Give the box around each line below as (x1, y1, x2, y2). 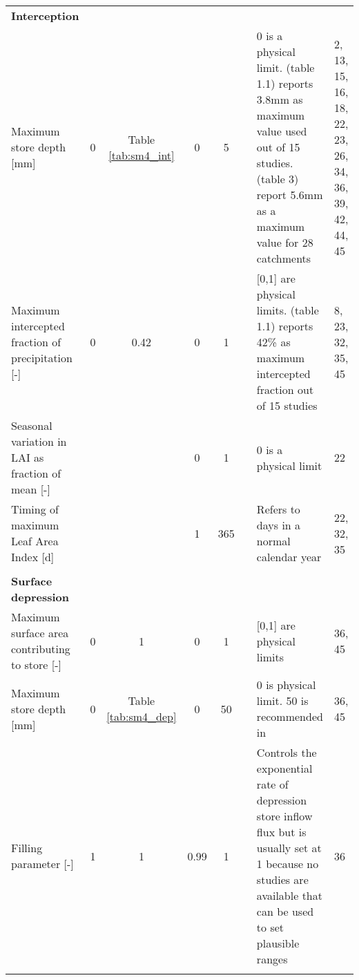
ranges (256, 951, 288, 967)
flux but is (256, 824, 307, 840)
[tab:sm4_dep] (106, 708, 177, 724)
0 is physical (256, 677, 316, 692)
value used (256, 123, 307, 139)
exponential (256, 760, 313, 776)
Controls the (256, 744, 317, 760)
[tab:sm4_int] (108, 147, 175, 163)
